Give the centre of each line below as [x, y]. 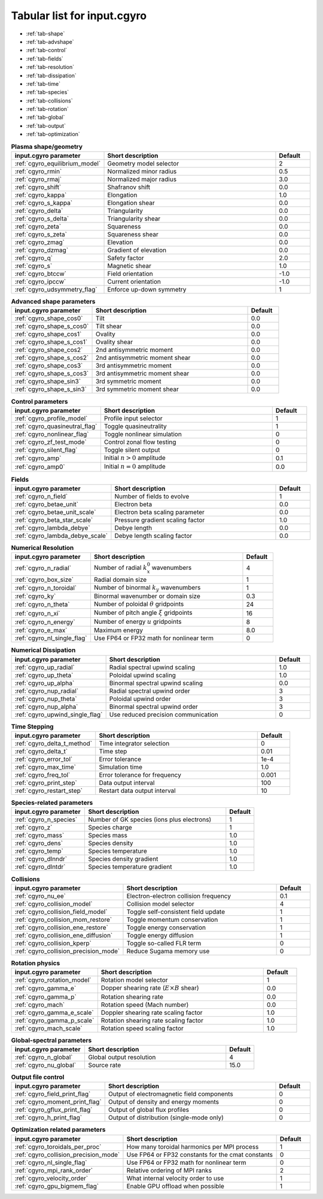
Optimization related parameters [58, 1129]
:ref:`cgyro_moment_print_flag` [58, 1102]
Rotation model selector [134, 980]
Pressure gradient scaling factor [160, 520]
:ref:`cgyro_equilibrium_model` [58, 163]
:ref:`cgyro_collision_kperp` [53, 943]
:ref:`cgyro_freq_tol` [42, 775]
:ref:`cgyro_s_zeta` [41, 234]
